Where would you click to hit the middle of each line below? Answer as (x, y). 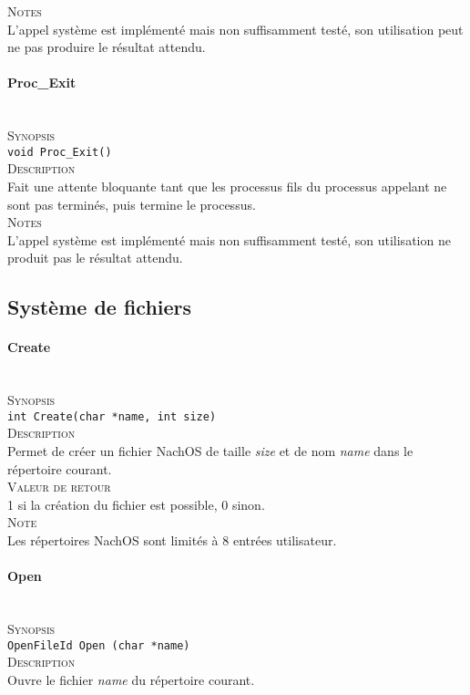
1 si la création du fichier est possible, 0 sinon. (136, 504)
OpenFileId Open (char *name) (99, 645)
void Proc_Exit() (60, 152)
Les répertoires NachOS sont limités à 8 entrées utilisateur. (172, 539)
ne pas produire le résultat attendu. (107, 47)
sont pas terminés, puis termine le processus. (132, 204)
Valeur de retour (59, 487)
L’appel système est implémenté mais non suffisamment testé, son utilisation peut (235, 29)
